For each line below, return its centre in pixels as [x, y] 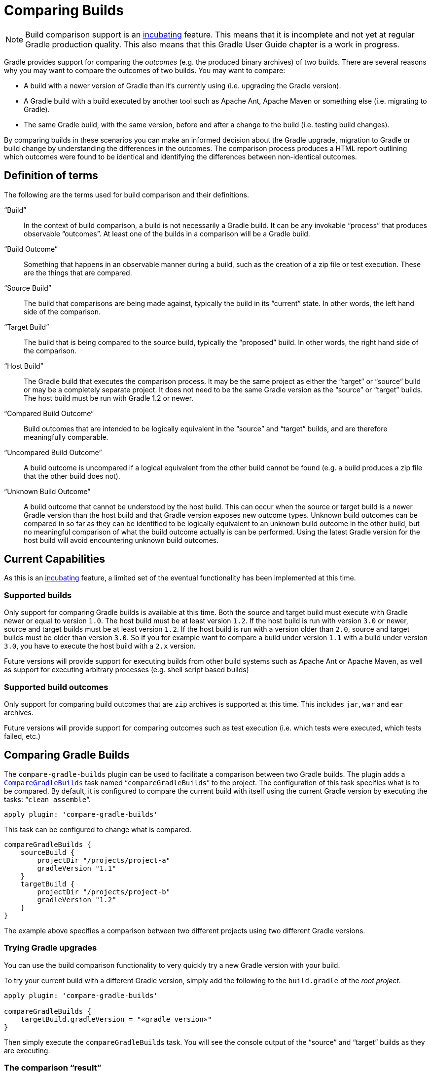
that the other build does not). [72, 476]
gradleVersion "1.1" [77, 868]
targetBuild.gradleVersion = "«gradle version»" [116, 1019]
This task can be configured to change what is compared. [98, 829]
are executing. [27, 1050]
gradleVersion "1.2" [77, 900]
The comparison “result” [53, 1067]
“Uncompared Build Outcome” [53, 452]
